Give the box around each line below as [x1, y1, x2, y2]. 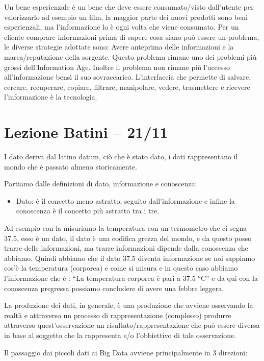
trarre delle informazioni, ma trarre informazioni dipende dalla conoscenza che [4, 243, 248, 253]
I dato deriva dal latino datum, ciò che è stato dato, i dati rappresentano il [4, 151, 238, 162]
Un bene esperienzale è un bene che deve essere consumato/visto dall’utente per [4, 2, 254, 12]
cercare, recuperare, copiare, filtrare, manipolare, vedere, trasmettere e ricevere [4, 81, 250, 92]
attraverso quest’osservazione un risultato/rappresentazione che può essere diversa [4, 320, 260, 330]
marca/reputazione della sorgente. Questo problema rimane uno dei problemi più [4, 51, 257, 62]
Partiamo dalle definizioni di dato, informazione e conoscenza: [4, 178, 197, 189]
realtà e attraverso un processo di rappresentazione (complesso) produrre [4, 309, 231, 320]
